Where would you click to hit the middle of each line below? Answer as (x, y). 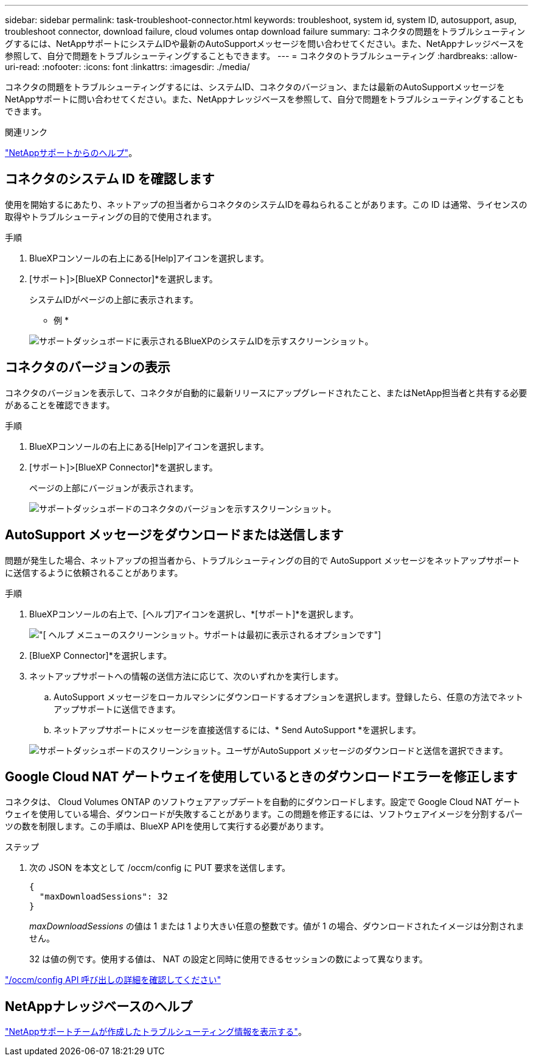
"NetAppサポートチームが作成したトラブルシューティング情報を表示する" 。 (156, 1032)
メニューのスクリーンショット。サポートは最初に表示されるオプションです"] (229, 634)
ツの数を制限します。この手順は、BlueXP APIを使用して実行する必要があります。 (167, 826)
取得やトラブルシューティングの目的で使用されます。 (111, 216)
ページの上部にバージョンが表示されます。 (114, 488)
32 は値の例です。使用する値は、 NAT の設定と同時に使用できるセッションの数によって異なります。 (228, 959)
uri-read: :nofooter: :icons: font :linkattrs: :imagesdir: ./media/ (127, 67)
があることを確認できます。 (60, 405)
